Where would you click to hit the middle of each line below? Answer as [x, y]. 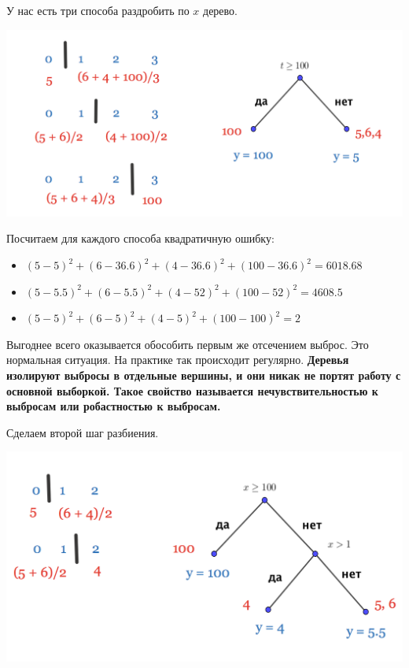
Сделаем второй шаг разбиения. [83, 432]
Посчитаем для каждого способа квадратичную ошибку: [140, 238]
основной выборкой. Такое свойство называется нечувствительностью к [192, 390]
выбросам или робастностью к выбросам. [114, 406]
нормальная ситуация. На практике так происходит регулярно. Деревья [178, 360]
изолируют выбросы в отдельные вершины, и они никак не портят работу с [204, 375]
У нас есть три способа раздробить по [98, 10]
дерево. [220, 10]
